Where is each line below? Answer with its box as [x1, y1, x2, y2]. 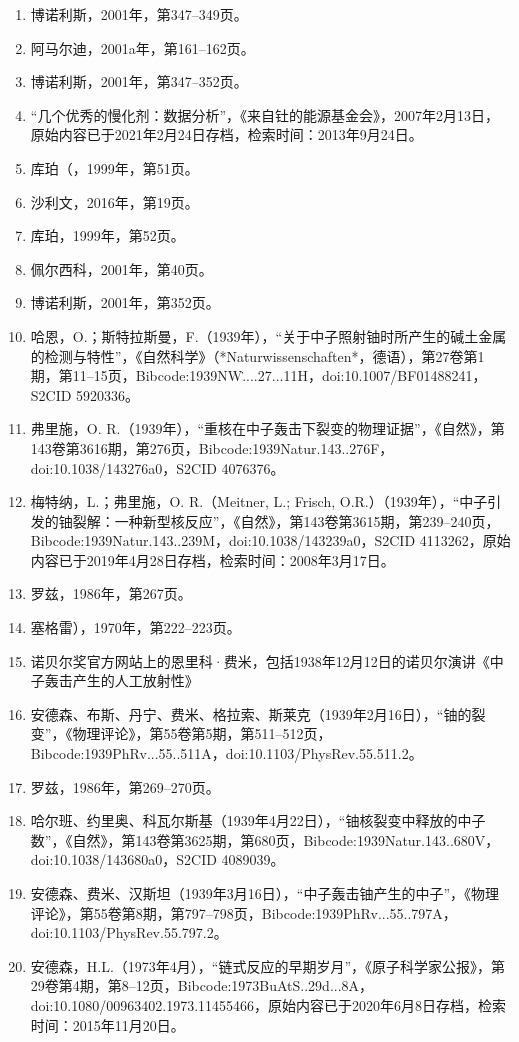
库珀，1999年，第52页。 [30, 225, 185, 246]
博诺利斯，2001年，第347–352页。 [30, 71, 248, 92]
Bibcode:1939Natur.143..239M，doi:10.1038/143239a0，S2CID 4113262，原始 [30, 530, 511, 551]
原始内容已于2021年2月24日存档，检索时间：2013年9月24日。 [30, 124, 423, 145]
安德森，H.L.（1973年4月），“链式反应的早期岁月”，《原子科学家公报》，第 [30, 955, 506, 976]
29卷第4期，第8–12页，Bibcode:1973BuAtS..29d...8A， [30, 975, 374, 996]
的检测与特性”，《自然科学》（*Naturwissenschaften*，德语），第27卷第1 [30, 345, 485, 366]
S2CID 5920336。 [30, 384, 140, 405]
